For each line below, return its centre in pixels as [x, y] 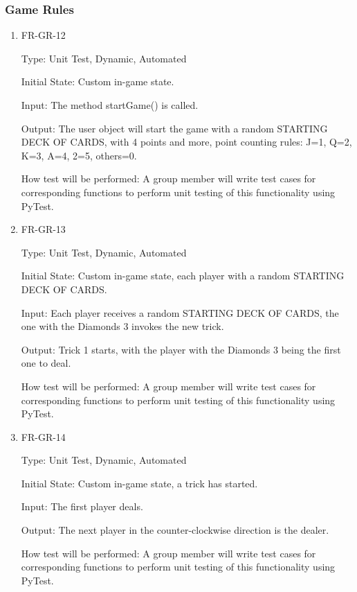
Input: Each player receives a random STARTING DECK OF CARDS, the [180, 312]
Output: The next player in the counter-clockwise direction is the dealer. [175, 530]
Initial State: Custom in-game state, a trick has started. [139, 483]
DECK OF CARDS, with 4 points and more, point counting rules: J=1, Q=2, [186, 142]
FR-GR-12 [43, 35]
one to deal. [46, 363]
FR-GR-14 [43, 436]
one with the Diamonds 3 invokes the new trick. [122, 326]
